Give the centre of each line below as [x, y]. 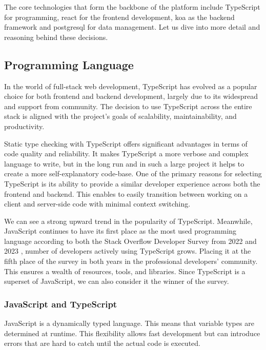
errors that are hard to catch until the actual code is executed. [102, 343]
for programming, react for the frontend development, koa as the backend [119, 17]
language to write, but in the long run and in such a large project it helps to [124, 163]
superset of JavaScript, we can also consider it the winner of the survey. [117, 281]
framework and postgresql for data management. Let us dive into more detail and [132, 27]
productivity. [24, 126]
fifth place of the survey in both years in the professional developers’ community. [131, 261]
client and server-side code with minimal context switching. [97, 204]
